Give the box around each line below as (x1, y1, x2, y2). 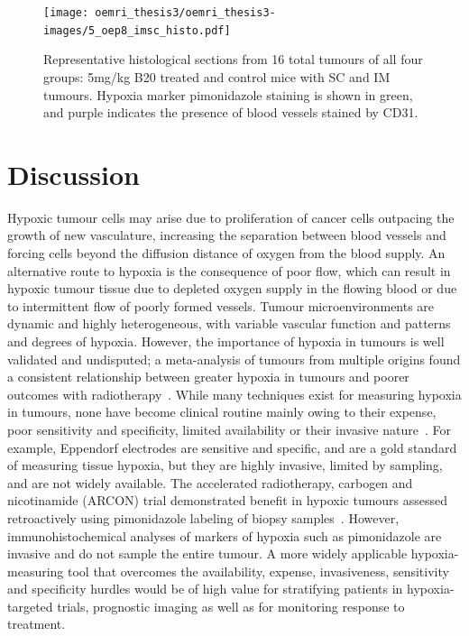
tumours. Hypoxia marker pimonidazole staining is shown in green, (43, 85, 413, 104)
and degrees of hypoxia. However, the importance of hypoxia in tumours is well (7, 331, 445, 350)
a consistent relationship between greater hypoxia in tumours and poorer (7, 367, 409, 386)
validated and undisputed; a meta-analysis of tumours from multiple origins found (7, 349, 461, 368)
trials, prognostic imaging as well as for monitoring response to (57, 596, 405, 615)
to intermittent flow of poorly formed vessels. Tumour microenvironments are (7, 296, 435, 315)
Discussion (7, 155, 140, 192)
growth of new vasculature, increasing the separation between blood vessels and (7, 226, 446, 244)
